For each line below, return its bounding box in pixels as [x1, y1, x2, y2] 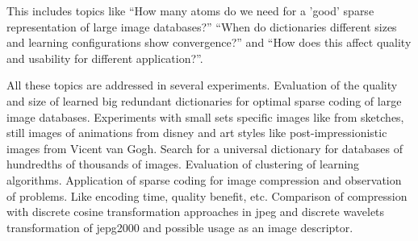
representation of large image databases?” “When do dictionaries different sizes [6, 18, 397, 35]
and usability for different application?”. [6, 49, 203, 66]
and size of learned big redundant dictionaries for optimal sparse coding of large [6, 92, 402, 109]
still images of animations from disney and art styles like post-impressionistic [6, 124, 387, 141]
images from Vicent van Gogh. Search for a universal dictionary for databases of [6, 139, 403, 156]
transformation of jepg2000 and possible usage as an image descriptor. [6, 218, 353, 235]
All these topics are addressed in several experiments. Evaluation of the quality [6, 77, 398, 93]
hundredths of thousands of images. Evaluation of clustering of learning [6, 156, 360, 172]
